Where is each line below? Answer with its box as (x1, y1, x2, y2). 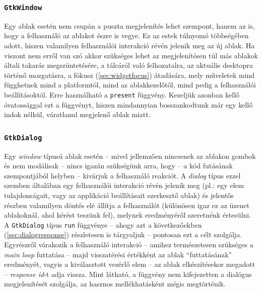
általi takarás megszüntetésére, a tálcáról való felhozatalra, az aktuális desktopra (4, 60, 253, 70)
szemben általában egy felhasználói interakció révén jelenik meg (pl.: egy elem (4, 180, 244, 190)
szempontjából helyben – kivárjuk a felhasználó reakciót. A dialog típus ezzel (4, 170, 241, 180)
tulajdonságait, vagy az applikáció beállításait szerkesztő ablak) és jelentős (4, 189, 234, 200)
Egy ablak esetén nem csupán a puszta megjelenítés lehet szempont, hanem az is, (4, 20, 255, 31)
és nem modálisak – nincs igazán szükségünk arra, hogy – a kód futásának (4, 160, 233, 171)
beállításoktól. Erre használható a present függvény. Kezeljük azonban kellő (4, 89, 240, 100)
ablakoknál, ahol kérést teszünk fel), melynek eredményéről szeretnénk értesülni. (4, 210, 251, 220)
